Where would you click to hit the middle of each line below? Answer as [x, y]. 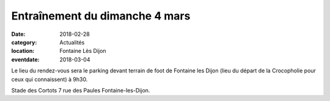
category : [24, 42]
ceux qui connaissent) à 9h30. [50, 79]
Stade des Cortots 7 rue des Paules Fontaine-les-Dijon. [81, 90]
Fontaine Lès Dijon [83, 51]
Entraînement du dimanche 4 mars [101, 16]
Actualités [72, 42]
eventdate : [25, 59]
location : [23, 51]
